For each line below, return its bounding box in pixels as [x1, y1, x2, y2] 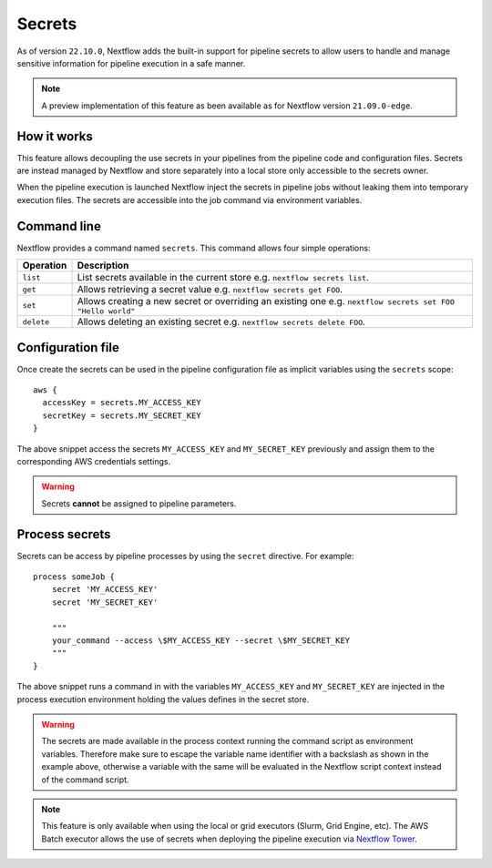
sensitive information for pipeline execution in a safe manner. [16, 57, 246, 68]
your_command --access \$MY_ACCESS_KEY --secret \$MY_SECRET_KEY [51, 635, 351, 646]
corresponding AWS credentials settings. [16, 455, 171, 466]
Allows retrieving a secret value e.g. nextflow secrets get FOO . [77, 283, 343, 296]
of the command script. [41, 774, 129, 785]
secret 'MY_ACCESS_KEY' [51, 584, 159, 595]
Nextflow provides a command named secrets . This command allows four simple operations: [16, 242, 371, 253]
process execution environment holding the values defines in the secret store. [16, 693, 310, 705]
